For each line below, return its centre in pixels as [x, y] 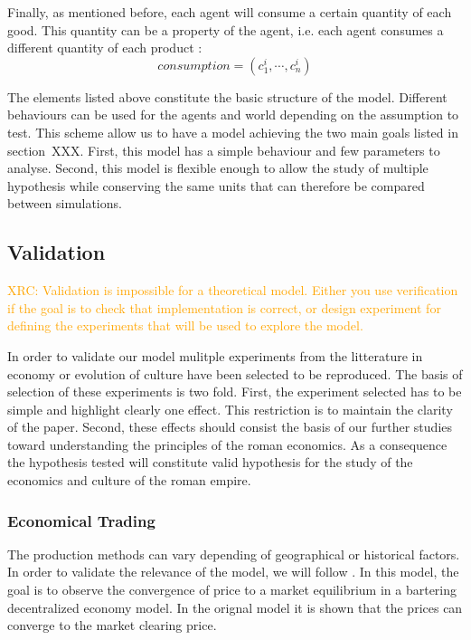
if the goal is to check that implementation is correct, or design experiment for [224, 307]
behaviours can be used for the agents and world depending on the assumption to [233, 115]
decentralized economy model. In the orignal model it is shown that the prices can [235, 607]
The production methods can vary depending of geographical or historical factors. [234, 554]
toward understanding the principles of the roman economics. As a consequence [227, 444]
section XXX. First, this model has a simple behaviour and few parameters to [224, 150]
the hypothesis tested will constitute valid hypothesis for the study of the [210, 462]
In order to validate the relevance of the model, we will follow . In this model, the [233, 572]
